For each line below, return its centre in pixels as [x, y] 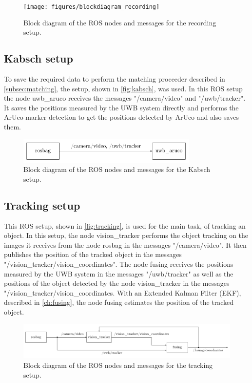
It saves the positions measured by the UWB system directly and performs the [121, 107]
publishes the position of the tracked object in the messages [93, 254]
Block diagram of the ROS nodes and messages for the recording [120, 22]
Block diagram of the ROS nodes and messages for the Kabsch [117, 169]
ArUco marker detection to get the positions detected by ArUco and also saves [121, 117]
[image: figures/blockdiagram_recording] [92, 7]
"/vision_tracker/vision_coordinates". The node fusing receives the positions [119, 264]
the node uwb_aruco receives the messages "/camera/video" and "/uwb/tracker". [125, 98]
